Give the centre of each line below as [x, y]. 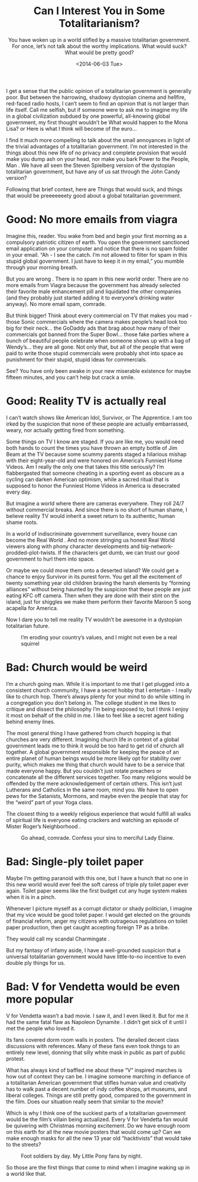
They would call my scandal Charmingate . [58, 939]
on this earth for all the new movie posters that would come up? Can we [94, 1132]
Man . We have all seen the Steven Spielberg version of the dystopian [91, 165]
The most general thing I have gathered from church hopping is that [89, 733]
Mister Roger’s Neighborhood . [43, 826]
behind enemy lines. [31, 722]
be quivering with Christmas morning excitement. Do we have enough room [98, 1125]
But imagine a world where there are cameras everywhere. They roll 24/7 [95, 503]
